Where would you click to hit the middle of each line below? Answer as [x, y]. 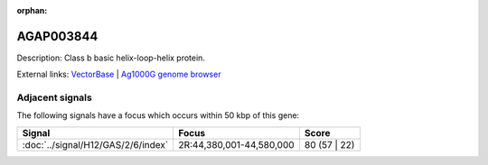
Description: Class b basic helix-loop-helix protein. [111, 58]
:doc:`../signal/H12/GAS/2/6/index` [95, 144]
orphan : [32, 10]
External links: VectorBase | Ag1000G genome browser [119, 74]
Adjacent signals [54, 97]
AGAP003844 [57, 36]
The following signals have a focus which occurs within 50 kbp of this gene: [158, 115]
